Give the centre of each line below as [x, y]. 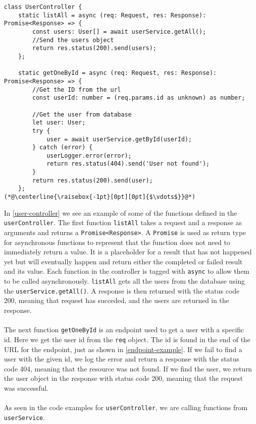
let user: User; [59, 123]
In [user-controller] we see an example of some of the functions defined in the [121, 212]
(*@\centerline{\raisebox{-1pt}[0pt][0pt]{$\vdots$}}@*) [100, 197]
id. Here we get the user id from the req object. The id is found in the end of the [127, 339]
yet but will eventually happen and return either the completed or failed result [123, 261]
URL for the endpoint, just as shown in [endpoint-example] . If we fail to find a [123, 349]
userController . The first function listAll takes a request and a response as [123, 222]
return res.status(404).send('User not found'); [128, 164]
